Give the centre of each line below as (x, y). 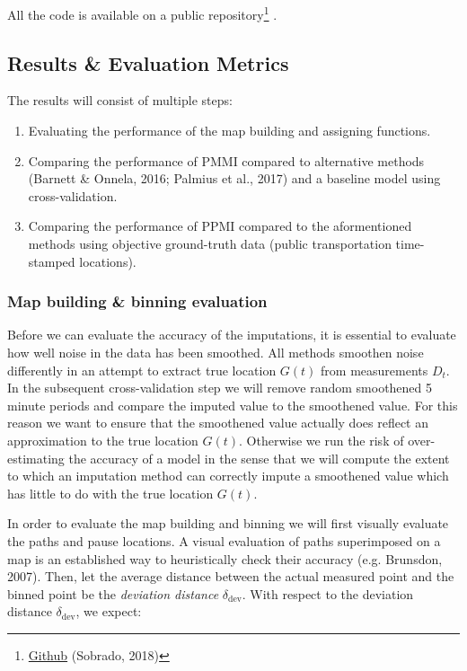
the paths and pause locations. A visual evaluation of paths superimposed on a (224, 540)
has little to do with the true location (110, 493)
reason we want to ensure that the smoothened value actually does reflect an (218, 423)
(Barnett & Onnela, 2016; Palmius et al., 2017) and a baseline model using (234, 178)
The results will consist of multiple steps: (120, 100)
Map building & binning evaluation (137, 301)
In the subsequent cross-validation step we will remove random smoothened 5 (220, 388)
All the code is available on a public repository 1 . (142, 13)
